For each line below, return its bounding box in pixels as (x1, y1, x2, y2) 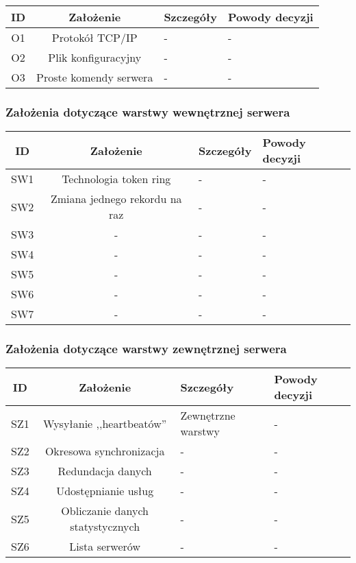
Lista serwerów (69, 538, 140, 555)
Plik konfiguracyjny (48, 49, 142, 65)
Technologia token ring (62, 171, 171, 187)
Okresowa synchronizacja (44, 443, 165, 459)
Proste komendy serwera (36, 69, 153, 85)
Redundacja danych (58, 463, 152, 479)
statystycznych (70, 518, 140, 535)
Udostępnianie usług (56, 483, 154, 499)
